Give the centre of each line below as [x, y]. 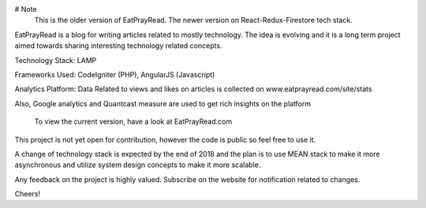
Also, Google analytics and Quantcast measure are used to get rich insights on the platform [163, 103]
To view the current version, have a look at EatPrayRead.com [133, 121]
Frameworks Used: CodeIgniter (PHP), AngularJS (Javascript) [115, 74]
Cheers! [28, 194]
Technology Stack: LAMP [56, 60]
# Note [26, 9]
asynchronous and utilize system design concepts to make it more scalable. [138, 165]
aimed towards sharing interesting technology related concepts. [118, 46]
